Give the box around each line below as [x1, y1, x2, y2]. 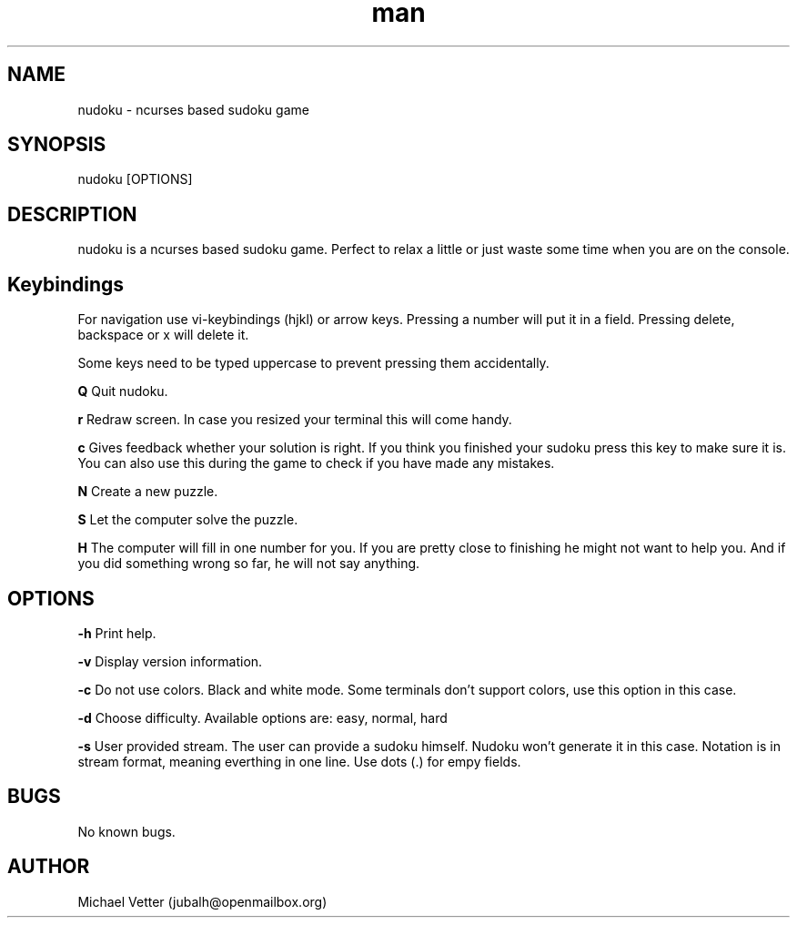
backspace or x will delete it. [77, 327, 249, 343]
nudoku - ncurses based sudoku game [77, 101, 309, 117]
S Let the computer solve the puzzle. [77, 512, 298, 528]
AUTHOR [7, 855, 90, 879]
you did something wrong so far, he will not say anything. [77, 555, 420, 572]
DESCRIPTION [7, 202, 137, 226]
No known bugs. [77, 823, 176, 839]
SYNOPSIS [7, 133, 106, 157]
